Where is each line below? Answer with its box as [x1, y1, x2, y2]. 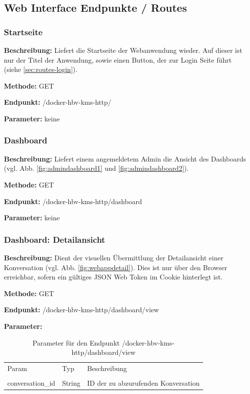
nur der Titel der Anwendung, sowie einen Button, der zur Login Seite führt [4, 54, 232, 65]
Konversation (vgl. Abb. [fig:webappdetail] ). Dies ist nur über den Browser [4, 262, 228, 272]
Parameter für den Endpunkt [32, 337, 120, 348]
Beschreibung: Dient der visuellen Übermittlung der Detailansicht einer [4, 252, 224, 262]
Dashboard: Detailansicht [4, 233, 105, 245]
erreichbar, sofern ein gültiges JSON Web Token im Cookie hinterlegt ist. [4, 272, 223, 282]
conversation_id [7, 378, 56, 388]
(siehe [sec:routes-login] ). [4, 64, 78, 74]
